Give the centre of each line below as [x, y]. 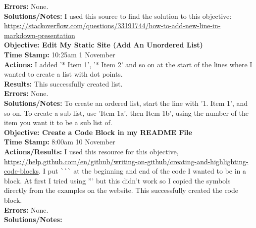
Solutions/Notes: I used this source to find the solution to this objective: [118, 16]
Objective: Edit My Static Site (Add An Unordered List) [103, 45]
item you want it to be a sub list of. [58, 122]
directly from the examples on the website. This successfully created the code [121, 190]
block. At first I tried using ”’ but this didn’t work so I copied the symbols [117, 180]
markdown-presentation [40, 35]
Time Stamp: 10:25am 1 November [60, 54]
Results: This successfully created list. [63, 83]
